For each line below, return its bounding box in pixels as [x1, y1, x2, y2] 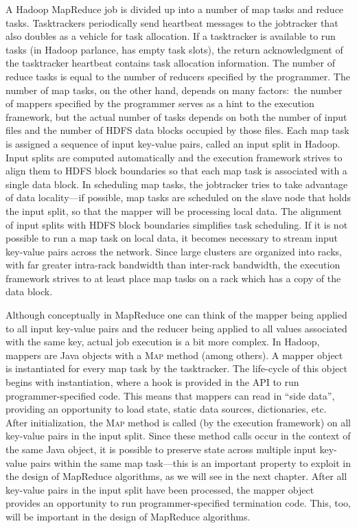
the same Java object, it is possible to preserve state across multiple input [5, 442, 316, 456]
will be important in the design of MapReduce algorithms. [5, 509, 251, 523]
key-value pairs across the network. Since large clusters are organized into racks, [5, 244, 342, 258]
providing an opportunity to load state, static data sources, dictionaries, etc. [5, 402, 327, 416]
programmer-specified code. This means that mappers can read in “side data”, [5, 388, 335, 402]
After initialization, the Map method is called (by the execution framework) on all [5, 415, 351, 429]
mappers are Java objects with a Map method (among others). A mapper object [5, 347, 343, 362]
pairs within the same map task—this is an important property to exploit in [30, 455, 352, 470]
